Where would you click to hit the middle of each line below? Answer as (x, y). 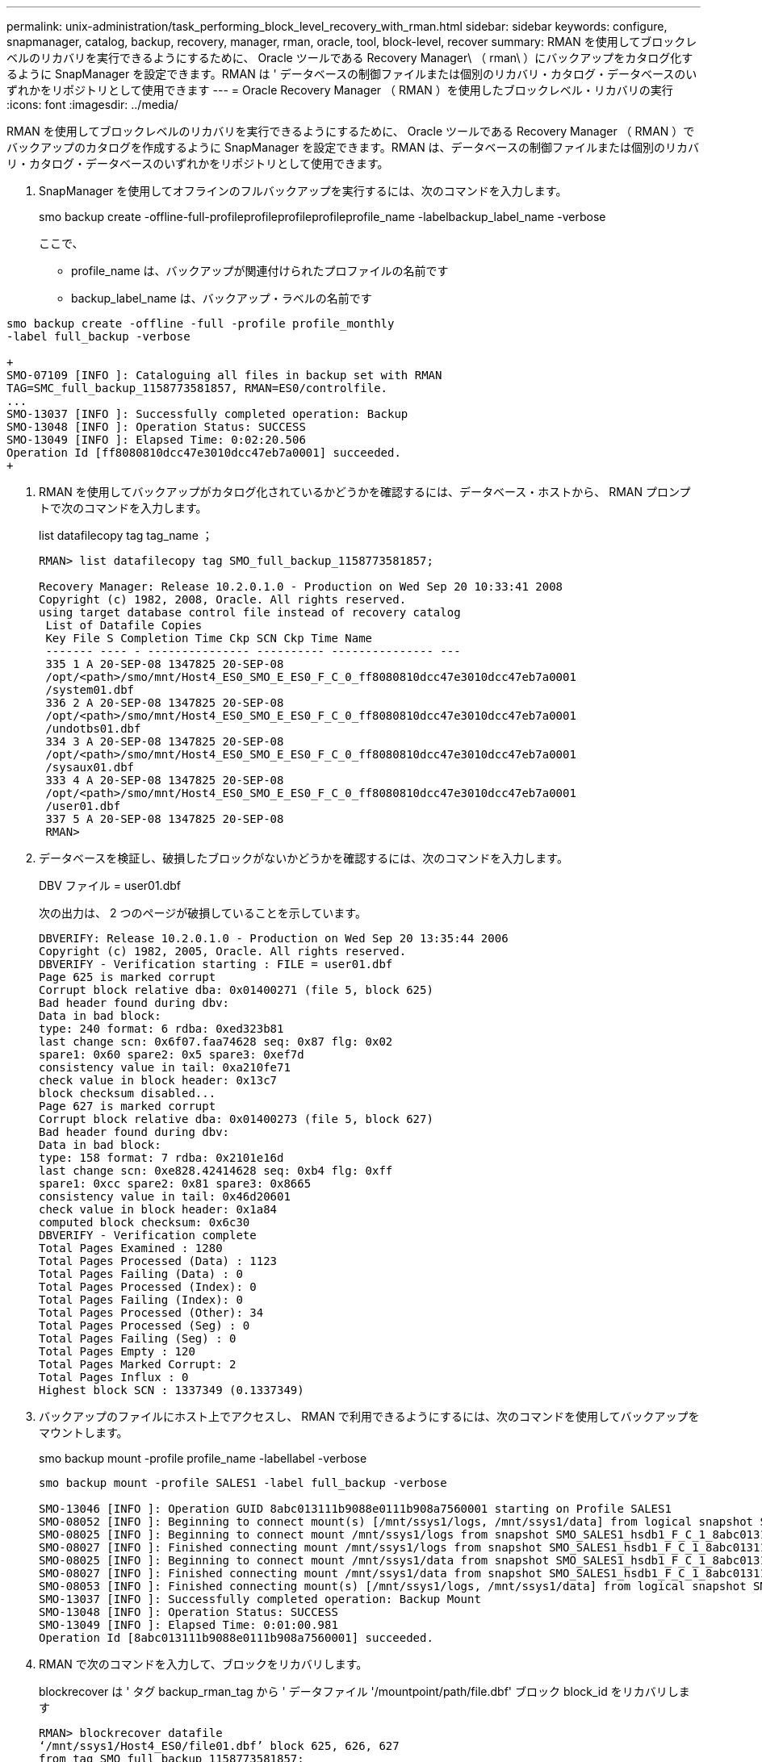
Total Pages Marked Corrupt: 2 (138, 1364)
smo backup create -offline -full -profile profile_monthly (201, 324)
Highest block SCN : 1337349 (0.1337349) (172, 1390)
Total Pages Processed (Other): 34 (151, 1313)
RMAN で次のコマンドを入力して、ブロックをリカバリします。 (203, 1664)
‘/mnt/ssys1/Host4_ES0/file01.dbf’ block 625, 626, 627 (219, 1746)
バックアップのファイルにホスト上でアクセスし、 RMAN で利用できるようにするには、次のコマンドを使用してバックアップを (369, 1416)
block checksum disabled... (128, 1093)
